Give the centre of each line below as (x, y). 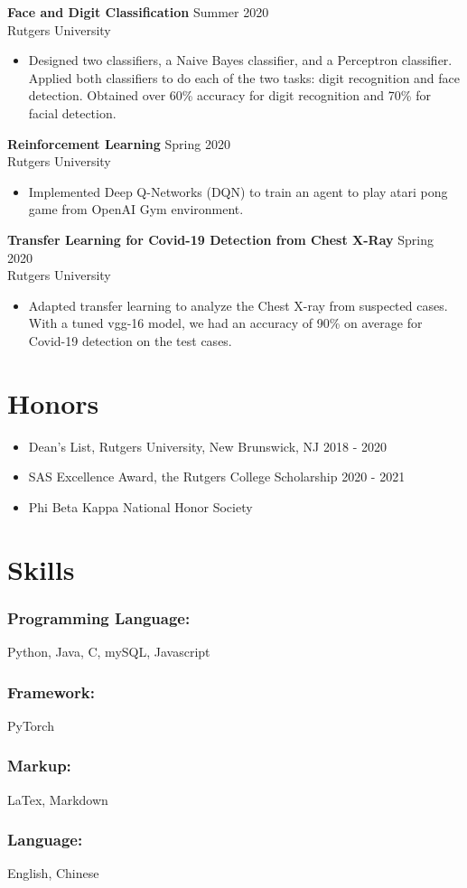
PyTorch (31, 725)
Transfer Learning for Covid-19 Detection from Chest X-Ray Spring (220, 239)
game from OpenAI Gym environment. (136, 209)
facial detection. (72, 112)
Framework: (51, 692)
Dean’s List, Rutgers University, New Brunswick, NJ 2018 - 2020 (207, 446)
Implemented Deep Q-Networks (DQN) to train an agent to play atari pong (238, 191)
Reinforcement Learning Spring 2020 (119, 143)
